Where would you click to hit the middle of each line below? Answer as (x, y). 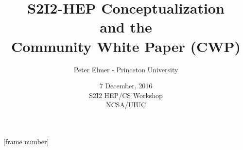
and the (126, 27)
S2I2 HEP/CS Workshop (126, 95)
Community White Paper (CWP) (126, 46)
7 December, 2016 (126, 86)
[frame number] (26, 141)
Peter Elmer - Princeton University (126, 69)
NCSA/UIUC (126, 105)
